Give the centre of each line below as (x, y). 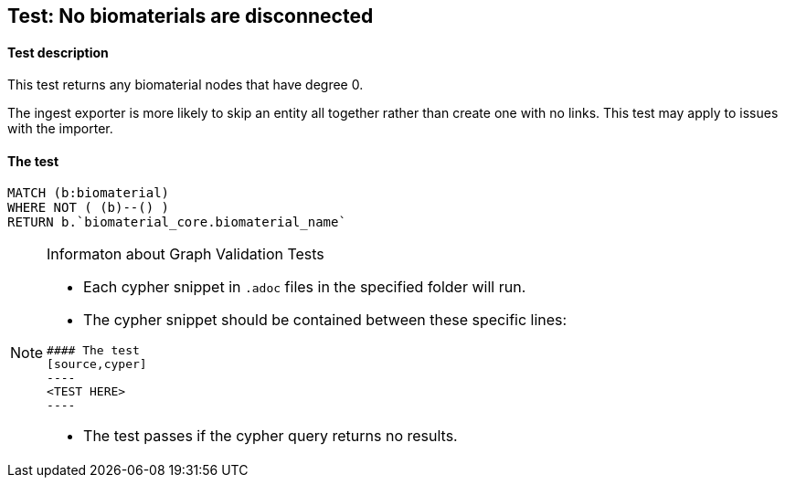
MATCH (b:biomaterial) (89, 193)
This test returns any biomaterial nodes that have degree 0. (186, 85)
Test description (58, 52)
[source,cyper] (97, 364)
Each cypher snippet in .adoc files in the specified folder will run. (305, 287)
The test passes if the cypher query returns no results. (271, 436)
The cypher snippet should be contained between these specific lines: (325, 320)
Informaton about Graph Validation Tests (186, 254)
